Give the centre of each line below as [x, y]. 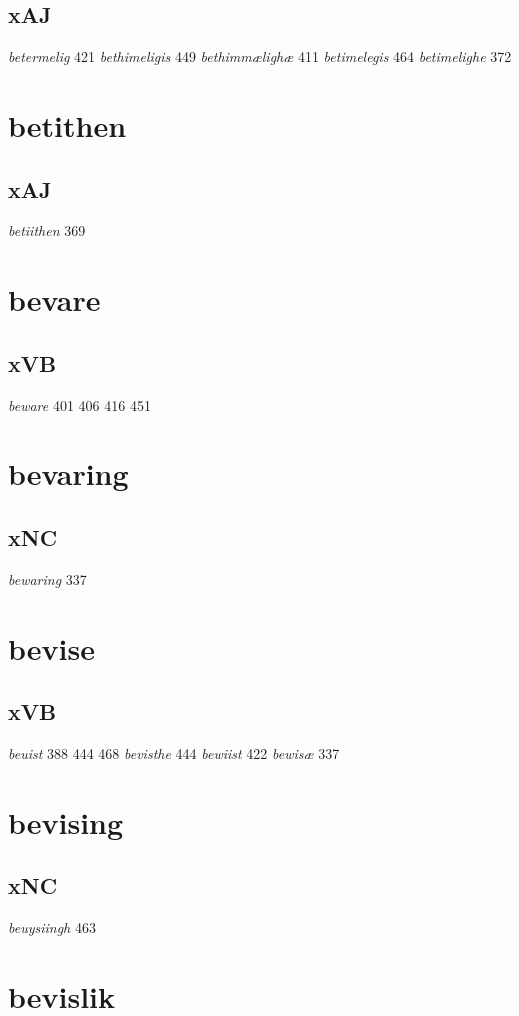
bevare [54, 299]
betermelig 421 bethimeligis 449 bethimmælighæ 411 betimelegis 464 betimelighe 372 [260, 56]
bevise [51, 647]
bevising [66, 821]
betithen [67, 124]
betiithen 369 [47, 230]
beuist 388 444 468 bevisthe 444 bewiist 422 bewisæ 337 [174, 752]
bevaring [68, 473]
